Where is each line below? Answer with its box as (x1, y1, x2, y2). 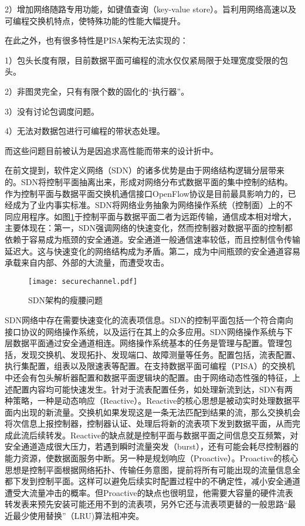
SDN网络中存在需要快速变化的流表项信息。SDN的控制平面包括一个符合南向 (5, 313, 293, 326)
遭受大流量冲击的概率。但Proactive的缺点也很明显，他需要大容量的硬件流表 (5, 486, 293, 498)
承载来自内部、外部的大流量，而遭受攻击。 (5, 256, 169, 269)
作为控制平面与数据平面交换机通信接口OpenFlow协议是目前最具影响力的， (5, 187, 288, 199)
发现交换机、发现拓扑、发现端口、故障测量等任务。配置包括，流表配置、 (21, 348, 300, 360)
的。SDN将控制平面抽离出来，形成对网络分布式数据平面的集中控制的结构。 (5, 175, 293, 187)
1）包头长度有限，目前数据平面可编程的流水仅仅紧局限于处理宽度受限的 (5, 53, 280, 66)
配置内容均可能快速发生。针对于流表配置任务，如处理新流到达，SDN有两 (12, 383, 293, 395)
